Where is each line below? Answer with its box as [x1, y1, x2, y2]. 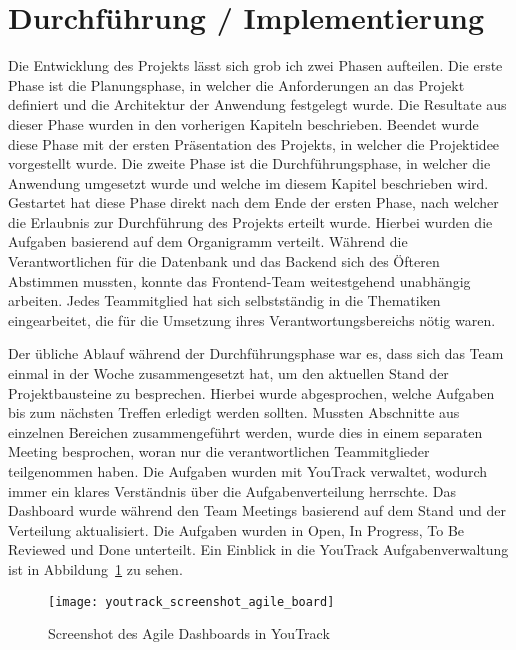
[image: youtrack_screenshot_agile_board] [48, 594, 335, 609]
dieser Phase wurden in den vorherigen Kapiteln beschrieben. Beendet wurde [8, 113, 479, 134]
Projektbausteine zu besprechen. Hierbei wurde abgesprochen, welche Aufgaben [8, 382, 495, 403]
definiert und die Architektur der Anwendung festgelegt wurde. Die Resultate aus [8, 94, 507, 115]
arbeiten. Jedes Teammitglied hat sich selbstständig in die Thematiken [8, 290, 441, 311]
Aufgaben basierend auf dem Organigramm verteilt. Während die [8, 231, 408, 252]
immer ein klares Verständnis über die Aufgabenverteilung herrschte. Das [8, 480, 457, 501]
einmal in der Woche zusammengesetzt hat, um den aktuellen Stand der [8, 363, 449, 384]
